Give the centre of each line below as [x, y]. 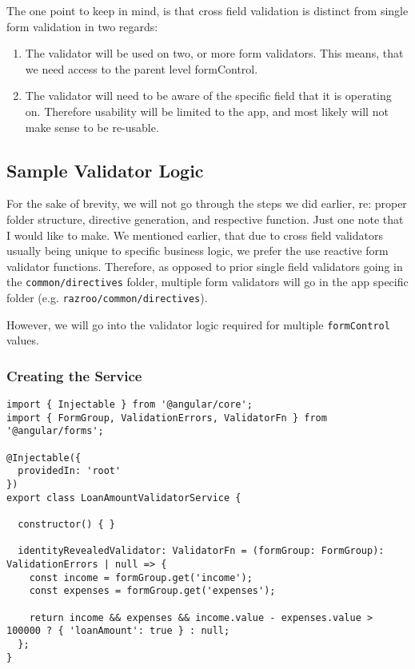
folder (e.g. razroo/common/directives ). [107, 297]
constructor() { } [67, 525]
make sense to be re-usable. [92, 127]
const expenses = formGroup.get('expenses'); [152, 591]
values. [23, 340]
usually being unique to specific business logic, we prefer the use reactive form [198, 251]
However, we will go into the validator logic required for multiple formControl [198, 324]
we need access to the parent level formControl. [142, 68]
